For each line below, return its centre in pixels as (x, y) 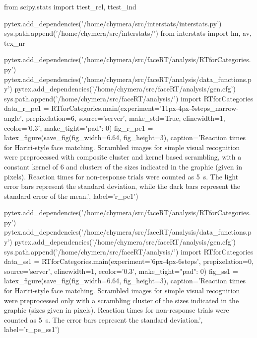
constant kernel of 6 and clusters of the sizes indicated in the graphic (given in (123, 166)
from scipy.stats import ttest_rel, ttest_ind (70, 6)
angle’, (14, 118)
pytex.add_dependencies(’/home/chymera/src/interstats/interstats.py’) (113, 23)
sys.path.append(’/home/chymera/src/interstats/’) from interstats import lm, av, (128, 33)
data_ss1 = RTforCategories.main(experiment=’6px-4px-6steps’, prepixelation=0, (129, 261)
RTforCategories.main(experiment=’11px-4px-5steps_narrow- (145, 108)
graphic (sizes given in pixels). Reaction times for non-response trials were (117, 310)
